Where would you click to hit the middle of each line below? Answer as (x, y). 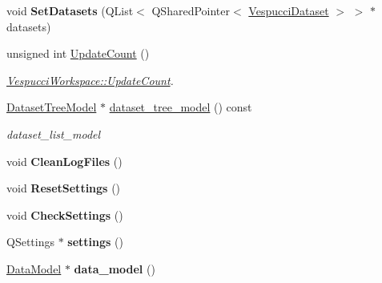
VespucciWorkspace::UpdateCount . (90, 80)
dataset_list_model (54, 133)
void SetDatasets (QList (70, 10)
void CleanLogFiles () (64, 161)
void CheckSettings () (65, 214)
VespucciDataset (289, 10)
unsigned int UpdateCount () (78, 53)
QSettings (30, 242)
